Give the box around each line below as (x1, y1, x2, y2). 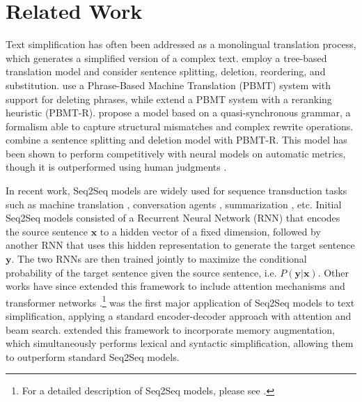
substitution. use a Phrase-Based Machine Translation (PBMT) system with (6, 77, 331, 92)
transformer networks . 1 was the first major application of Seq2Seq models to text (6, 293, 355, 309)
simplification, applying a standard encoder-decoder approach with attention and (6, 309, 352, 323)
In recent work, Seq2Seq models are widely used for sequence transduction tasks (6, 183, 347, 198)
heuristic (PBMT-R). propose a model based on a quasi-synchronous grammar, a (6, 105, 351, 120)
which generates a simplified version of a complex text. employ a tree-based (6, 50, 327, 65)
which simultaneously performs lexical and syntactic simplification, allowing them (6, 336, 354, 350)
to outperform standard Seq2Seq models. (6, 349, 180, 364)
